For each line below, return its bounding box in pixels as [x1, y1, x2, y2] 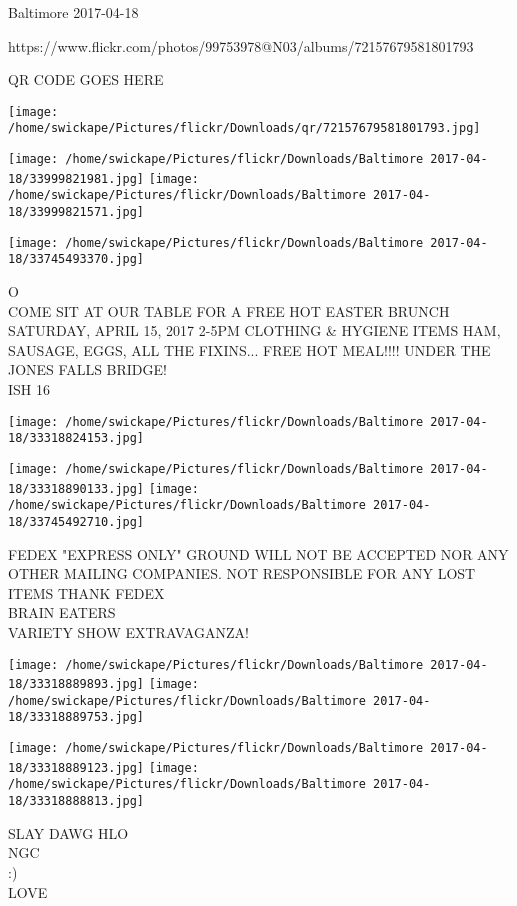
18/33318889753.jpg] [8, 710, 145, 725]
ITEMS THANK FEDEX [8, 582, 165, 603]
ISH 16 [8, 379, 50, 399]
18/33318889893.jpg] [8, 677, 145, 692]
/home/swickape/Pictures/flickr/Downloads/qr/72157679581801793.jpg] [8, 121, 481, 136]
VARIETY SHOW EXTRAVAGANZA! [8, 621, 249, 642]
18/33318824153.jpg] [8, 431, 145, 446]
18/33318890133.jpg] [8, 481, 145, 496]
